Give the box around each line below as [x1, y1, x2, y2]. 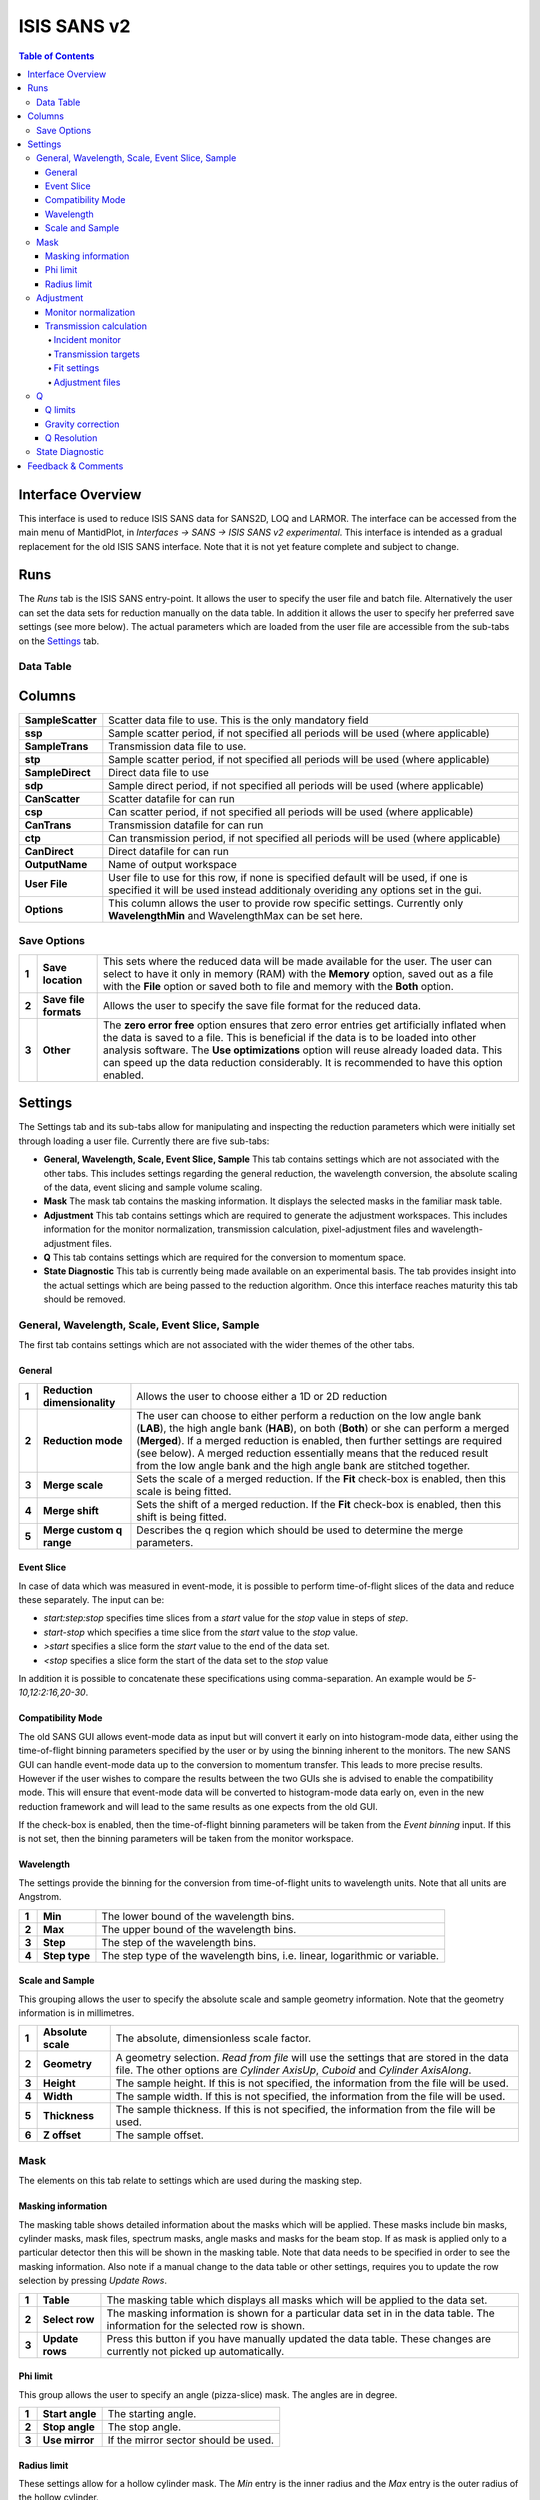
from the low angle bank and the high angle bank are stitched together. [136, 1458, 470, 1472]
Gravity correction [45, 418, 120, 430]
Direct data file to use [108, 766, 210, 780]
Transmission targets [53, 348, 140, 360]
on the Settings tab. [18, 635, 100, 647]
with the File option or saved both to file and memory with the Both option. [103, 979, 454, 993]
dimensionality [43, 1395, 116, 1409]
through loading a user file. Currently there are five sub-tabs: [18, 1135, 270, 1147]
